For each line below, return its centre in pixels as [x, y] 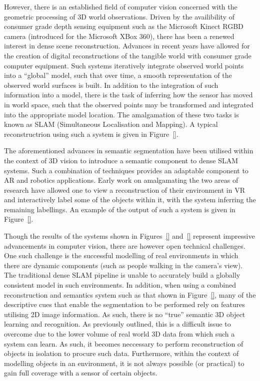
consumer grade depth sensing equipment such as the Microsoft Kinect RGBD [124, 26]
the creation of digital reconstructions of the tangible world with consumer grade [128, 55]
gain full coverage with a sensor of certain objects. [81, 373]
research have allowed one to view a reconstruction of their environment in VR [124, 190]
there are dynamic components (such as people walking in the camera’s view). [123, 265]
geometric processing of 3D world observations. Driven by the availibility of [119, 16]
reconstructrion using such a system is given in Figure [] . [91, 134]
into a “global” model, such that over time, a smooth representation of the [118, 75]
